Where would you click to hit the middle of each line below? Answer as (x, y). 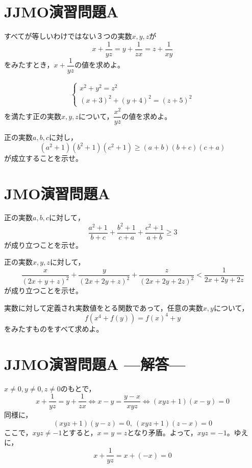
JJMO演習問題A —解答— (95, 364)
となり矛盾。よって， (162, 432)
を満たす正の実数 (33, 116)
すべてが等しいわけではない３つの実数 (68, 36)
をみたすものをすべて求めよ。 (54, 328)
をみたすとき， (29, 65)
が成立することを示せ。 (43, 158)
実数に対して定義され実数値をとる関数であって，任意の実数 (104, 307)
